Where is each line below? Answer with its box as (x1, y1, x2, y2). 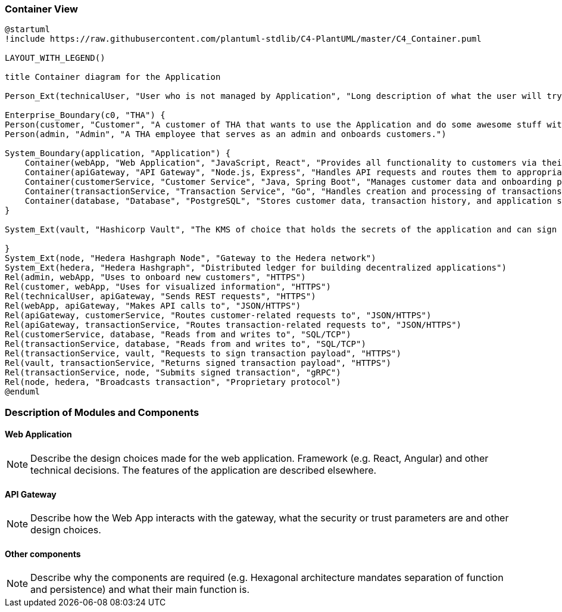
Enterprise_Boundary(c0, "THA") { (5, 110, 166, 120)
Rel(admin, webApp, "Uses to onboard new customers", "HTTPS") (5, 272, 306, 282)
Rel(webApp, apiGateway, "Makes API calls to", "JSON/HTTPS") (5, 301, 301, 311)
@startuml (5, 24, 50, 35)
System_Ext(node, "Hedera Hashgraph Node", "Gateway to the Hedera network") (5, 253, 376, 263)
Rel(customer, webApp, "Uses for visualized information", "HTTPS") (5, 282, 331, 292)
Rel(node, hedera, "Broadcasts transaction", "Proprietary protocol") (5, 377, 341, 387)
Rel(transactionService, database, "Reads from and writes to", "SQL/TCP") (5, 339, 366, 349)
